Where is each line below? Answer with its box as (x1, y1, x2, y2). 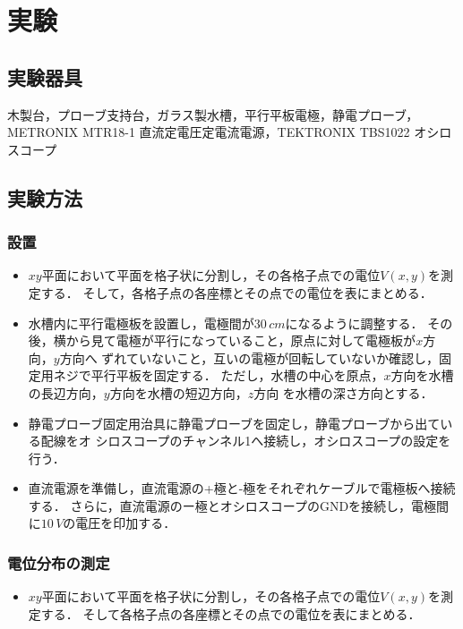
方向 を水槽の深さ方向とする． (253, 383, 433, 402)
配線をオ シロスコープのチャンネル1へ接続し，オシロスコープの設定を (40, 431, 451, 450)
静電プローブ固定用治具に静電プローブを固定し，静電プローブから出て (28, 413, 441, 432)
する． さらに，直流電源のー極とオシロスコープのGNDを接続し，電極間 (28, 496, 450, 514)
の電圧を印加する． (63, 514, 176, 532)
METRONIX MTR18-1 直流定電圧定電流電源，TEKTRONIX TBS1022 (7, 123, 410, 141)
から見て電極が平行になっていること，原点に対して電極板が (65, 331, 416, 350)
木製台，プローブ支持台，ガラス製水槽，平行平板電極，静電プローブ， (7, 105, 419, 123)
